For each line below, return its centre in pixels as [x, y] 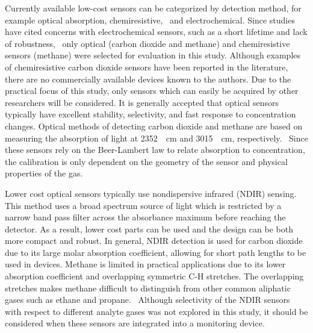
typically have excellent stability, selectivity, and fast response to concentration [150, 114]
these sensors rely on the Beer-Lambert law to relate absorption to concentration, [155, 150]
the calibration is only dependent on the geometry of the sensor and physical [146, 161]
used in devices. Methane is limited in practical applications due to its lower [145, 264]
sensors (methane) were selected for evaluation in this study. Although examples [153, 55]
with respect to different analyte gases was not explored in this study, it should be [156, 311]
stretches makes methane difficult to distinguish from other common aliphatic [148, 288]
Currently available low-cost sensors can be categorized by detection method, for [153, 8]
